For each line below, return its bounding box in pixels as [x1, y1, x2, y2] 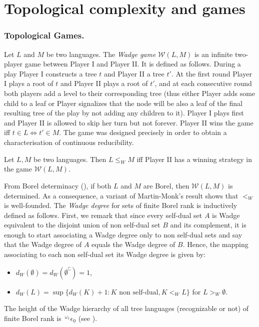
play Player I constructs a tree [4, 68, 97, 78]
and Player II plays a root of [60, 78, 148, 88]
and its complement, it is [170, 219, 246, 230]
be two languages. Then [33, 153, 106, 164]
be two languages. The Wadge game [46, 48, 156, 59]
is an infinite [194, 48, 233, 59]
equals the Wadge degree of [91, 239, 175, 249]
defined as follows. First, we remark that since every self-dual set [4, 209, 202, 220]
